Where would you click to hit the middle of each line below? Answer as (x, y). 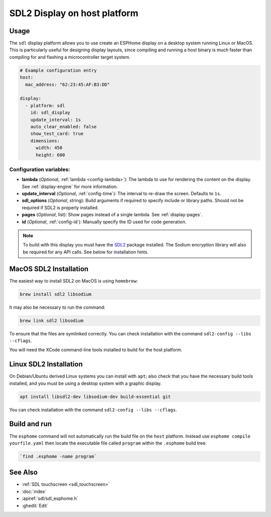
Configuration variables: (40, 169)
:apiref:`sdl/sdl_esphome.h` (50, 498)
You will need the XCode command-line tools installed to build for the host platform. (96, 350)
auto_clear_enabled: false (64, 126)
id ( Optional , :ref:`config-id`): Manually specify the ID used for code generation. (104, 222)
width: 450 (49, 148)
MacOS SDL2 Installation (49, 269)
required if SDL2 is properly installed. (60, 207)
